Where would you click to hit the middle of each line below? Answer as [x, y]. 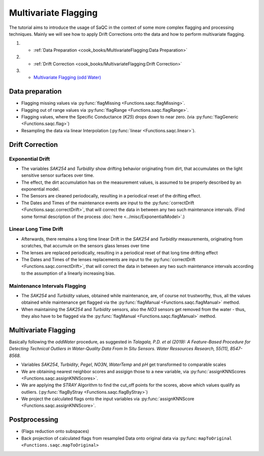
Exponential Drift [29, 159]
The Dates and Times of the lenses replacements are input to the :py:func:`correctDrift [108, 259]
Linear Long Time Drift [36, 229]
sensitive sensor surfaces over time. [58, 175]
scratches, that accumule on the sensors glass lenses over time [85, 246]
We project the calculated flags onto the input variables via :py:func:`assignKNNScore [108, 399]
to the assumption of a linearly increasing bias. [68, 273]
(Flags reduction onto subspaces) [55, 432]
